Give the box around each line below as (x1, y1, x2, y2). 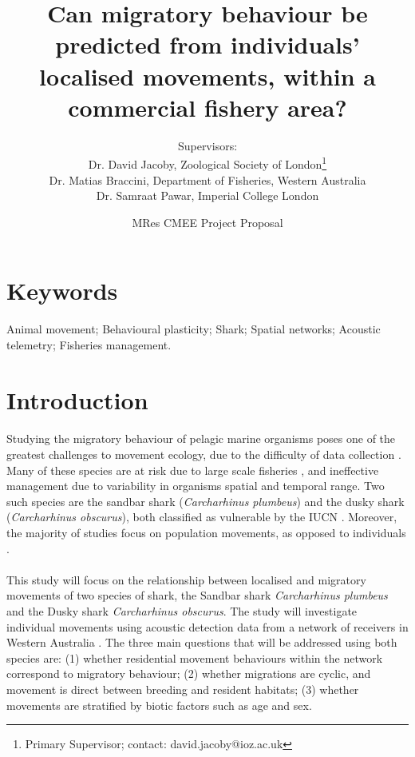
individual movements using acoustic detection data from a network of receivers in (6, 618, 409, 635)
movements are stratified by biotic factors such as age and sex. (6, 696, 312, 713)
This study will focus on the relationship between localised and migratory (6, 571, 366, 588)
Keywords (6, 274, 118, 307)
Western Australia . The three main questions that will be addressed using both (6, 634, 397, 651)
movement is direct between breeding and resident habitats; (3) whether (6, 680, 359, 697)
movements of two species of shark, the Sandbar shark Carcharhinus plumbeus (6, 587, 388, 604)
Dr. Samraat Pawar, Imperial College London (96, 187, 319, 204)
